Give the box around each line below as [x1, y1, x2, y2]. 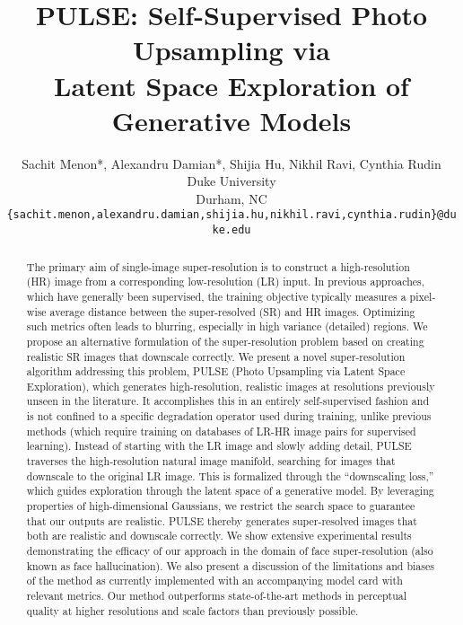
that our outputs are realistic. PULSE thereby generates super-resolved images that [26, 513, 417, 528]
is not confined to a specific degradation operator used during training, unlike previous [26, 409, 432, 424]
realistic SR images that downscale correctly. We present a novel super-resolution [26, 348, 406, 364]
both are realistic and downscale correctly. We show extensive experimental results [26, 528, 412, 543]
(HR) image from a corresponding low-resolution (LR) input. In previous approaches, [26, 274, 425, 289]
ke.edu [212, 224, 251, 237]
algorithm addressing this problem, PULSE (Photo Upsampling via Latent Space [26, 364, 406, 379]
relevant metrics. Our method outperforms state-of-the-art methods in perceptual [26, 588, 407, 603]
